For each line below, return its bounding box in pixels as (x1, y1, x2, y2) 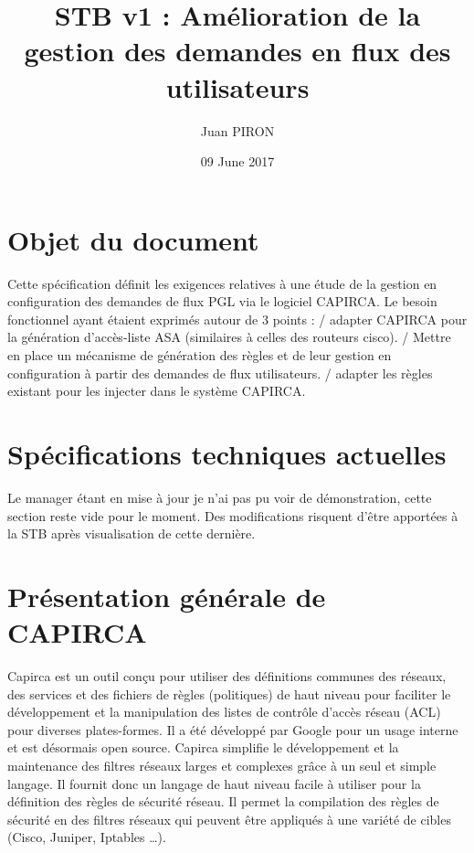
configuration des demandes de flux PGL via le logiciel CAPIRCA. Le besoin (7, 292, 437, 311)
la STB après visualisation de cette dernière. (7, 524, 256, 543)
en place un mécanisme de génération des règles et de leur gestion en (7, 346, 392, 364)
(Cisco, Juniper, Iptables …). (7, 827, 166, 847)
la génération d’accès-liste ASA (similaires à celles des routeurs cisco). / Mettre (7, 327, 451, 347)
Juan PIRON (200, 121, 275, 140)
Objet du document (7, 220, 259, 258)
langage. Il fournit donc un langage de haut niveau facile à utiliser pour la (7, 773, 421, 793)
